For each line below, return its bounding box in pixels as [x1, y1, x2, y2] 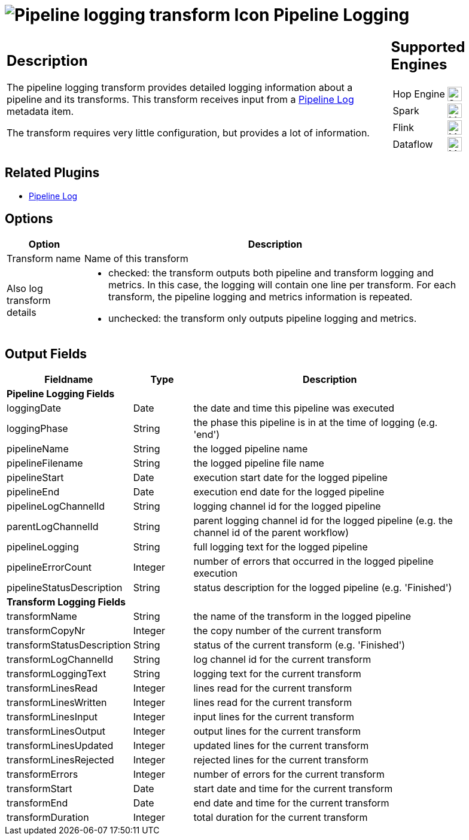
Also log [7, 282, 43, 295]
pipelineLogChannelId [7, 500, 105, 513]
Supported [391, 38, 465, 56]
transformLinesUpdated [7, 739, 114, 752]
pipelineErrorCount [7, 561, 92, 574]
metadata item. [7, 105, 74, 118]
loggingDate [7, 402, 62, 415]
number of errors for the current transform [193, 768, 385, 781]
